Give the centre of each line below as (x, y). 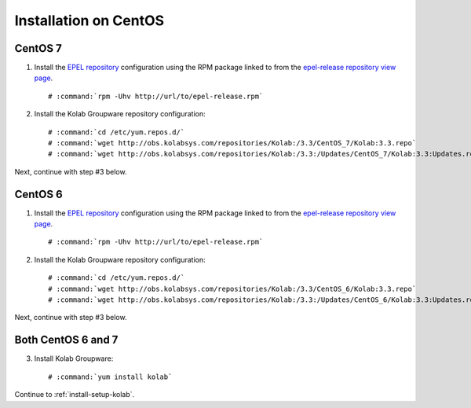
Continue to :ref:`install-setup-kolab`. (75, 395)
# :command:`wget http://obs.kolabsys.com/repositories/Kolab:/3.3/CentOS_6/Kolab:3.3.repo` (232, 289)
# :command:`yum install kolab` (110, 377)
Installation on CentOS (89, 20)
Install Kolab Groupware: (74, 358)
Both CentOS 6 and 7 (66, 340)
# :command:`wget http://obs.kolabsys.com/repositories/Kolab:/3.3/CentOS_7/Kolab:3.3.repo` (232, 143)
